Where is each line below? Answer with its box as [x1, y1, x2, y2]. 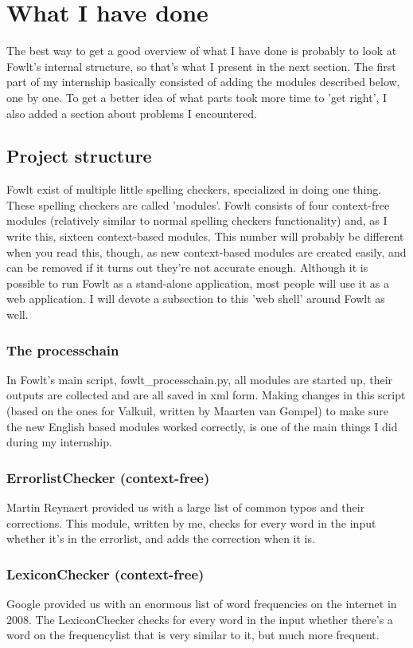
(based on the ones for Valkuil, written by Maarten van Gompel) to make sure [6, 403, 388, 419]
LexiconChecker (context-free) [6, 564, 205, 583]
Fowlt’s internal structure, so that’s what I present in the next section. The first [6, 57, 396, 74]
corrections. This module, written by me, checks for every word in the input [6, 514, 376, 531]
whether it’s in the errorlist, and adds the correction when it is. [6, 530, 315, 547]
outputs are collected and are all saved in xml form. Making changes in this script [6, 387, 406, 403]
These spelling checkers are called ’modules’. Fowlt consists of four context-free [6, 196, 390, 213]
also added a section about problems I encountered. [6, 104, 257, 121]
